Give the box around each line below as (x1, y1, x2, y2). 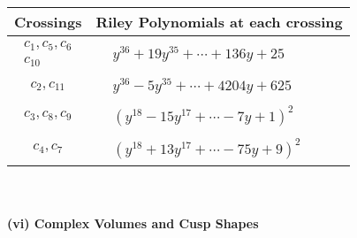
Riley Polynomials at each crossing (95, 12, 343, 32)
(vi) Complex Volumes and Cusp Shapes (7, 214, 259, 233)
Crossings (14, 12, 82, 32)
